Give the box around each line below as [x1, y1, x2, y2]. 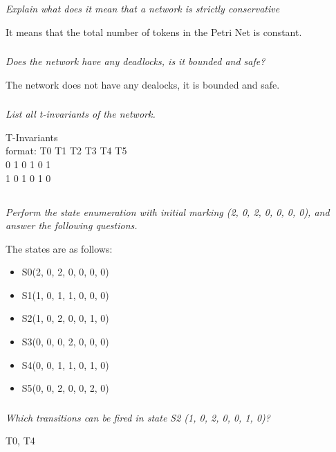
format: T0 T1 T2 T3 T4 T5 [6, 143, 127, 158]
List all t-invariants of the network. [6, 107, 156, 121]
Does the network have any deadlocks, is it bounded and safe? [6, 54, 265, 69]
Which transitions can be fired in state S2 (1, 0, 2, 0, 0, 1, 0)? [6, 410, 270, 424]
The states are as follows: [6, 241, 113, 255]
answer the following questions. [6, 218, 138, 233]
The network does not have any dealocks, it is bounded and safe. [6, 77, 280, 91]
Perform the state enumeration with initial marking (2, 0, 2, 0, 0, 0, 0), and [6, 204, 330, 219]
